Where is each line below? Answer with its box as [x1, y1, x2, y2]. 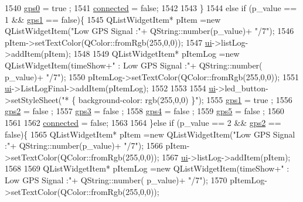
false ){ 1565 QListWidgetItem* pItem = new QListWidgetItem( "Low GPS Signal [5, 128, 295, 140]
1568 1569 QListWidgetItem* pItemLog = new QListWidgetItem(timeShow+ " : [5, 162, 290, 174]
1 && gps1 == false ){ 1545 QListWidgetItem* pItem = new [5, 13, 221, 25]
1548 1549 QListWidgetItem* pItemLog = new [73, 47, 240, 60]
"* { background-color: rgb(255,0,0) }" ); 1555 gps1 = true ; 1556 [62, 93, 292, 105]
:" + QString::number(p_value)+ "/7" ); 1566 [5, 139, 163, 152]
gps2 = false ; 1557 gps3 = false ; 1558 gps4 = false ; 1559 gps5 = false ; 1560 [5, 105, 284, 117]
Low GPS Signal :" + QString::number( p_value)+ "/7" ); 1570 [5, 173, 227, 186]
